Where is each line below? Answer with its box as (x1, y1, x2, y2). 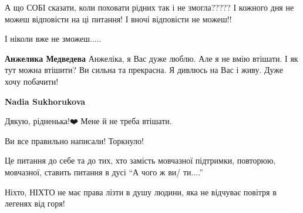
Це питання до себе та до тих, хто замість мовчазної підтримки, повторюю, (5, 154, 276, 167)
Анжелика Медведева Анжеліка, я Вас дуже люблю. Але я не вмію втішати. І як (5, 52, 298, 64)
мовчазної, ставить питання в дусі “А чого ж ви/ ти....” (5, 165, 203, 178)
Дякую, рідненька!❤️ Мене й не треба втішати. (5, 115, 172, 127)
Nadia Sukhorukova (5, 95, 86, 107)
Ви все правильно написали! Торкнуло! (5, 134, 144, 147)
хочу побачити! (5, 75, 59, 87)
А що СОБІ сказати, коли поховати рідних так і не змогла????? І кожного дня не (5, 1, 294, 13)
